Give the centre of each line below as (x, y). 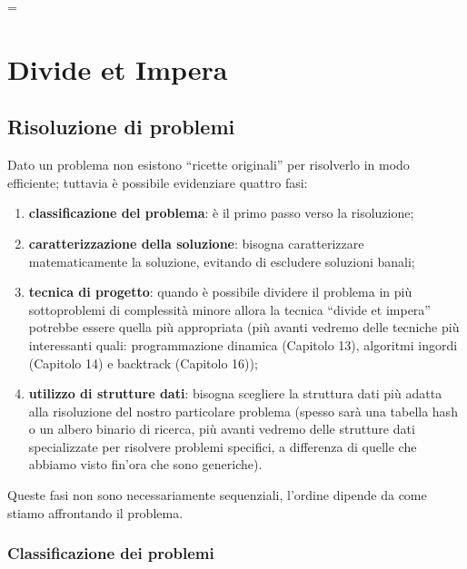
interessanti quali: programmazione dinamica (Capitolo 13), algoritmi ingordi (243, 344)
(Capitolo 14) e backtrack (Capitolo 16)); (143, 363)
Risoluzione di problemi (121, 127)
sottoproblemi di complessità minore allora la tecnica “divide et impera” (229, 309)
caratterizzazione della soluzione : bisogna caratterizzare (196, 243)
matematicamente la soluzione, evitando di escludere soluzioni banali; (222, 261)
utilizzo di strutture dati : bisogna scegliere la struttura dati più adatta (235, 393)
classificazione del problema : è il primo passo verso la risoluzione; (221, 213)
